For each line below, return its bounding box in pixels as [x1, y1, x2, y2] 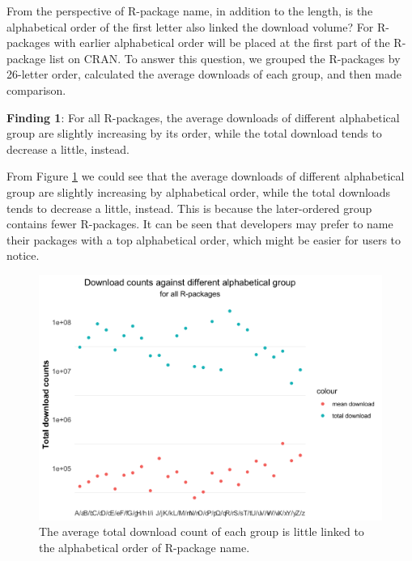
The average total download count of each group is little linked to [39, 523, 364, 540]
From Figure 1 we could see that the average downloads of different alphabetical [6, 168, 405, 185]
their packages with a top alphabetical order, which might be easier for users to [6, 231, 401, 248]
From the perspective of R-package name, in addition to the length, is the [6, 2, 373, 19]
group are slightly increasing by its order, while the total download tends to [6, 125, 382, 142]
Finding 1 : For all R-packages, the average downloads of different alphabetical [6, 108, 400, 125]
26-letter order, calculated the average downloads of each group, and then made [6, 66, 401, 83]
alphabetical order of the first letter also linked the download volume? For [6, 18, 374, 35]
